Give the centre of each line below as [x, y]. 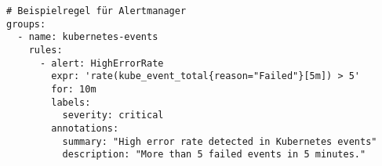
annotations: [85, 128]
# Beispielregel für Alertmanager [96, 11]
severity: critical [113, 115]
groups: [26, 24]
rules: [45, 50]
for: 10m [74, 89]
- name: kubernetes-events [88, 37]
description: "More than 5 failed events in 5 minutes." [214, 155]
